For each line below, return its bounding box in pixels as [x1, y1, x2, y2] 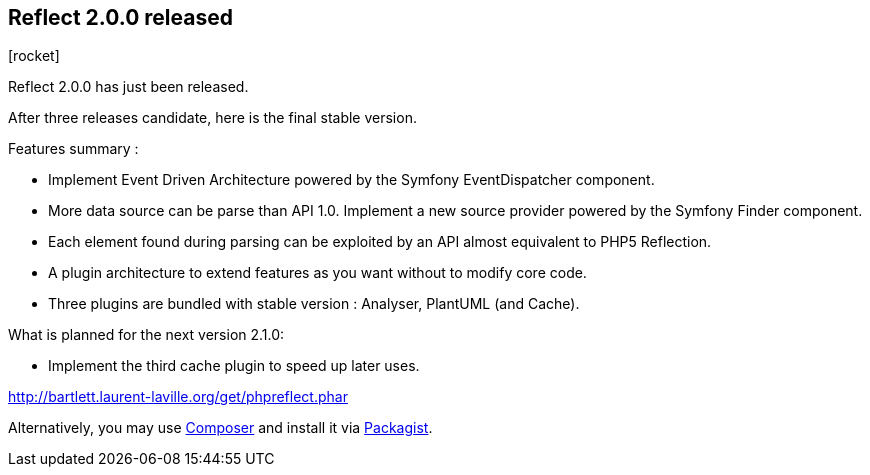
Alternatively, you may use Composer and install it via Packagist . [8, 419, 433, 437]
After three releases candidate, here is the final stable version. [8, 109, 417, 127]
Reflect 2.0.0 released [8, 5, 233, 30]
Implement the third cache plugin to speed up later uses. [48, 357, 420, 375]
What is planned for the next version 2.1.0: [8, 326, 285, 344]
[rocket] [8, 47, 60, 65]
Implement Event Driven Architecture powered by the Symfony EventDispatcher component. [48, 171, 655, 189]
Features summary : [8, 140, 139, 158]
